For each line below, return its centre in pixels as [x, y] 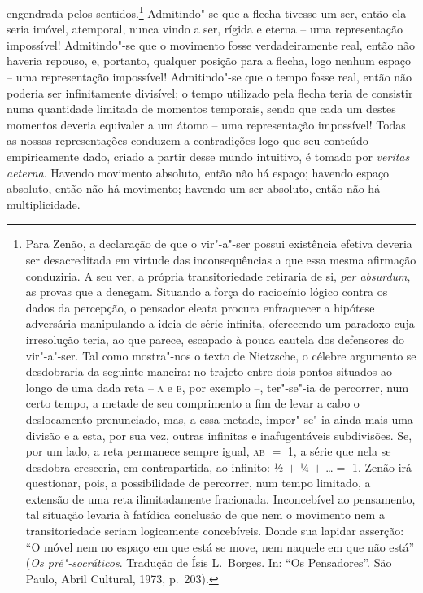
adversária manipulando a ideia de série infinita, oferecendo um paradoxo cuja [220, 323]
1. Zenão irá [382, 467]
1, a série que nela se [339, 451]
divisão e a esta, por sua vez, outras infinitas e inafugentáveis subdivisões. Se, [219, 435]
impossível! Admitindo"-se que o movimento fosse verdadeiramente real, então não [211, 44]
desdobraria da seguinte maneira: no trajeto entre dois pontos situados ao [209, 371]
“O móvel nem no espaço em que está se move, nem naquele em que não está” [220, 546]
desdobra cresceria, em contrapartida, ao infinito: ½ [155, 467]
